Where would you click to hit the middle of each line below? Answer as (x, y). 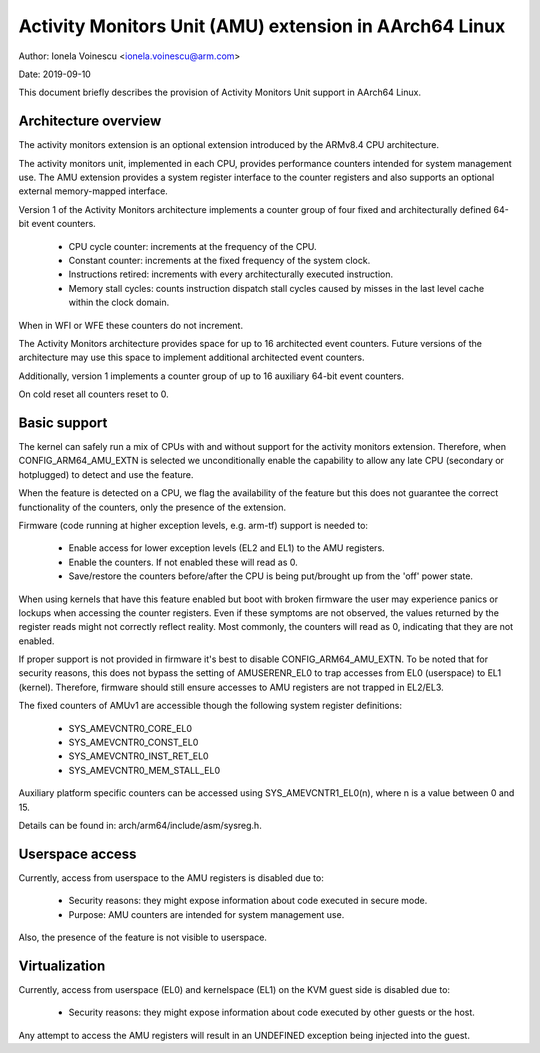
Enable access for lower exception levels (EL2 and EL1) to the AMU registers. (226, 548)
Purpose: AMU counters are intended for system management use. (206, 914)
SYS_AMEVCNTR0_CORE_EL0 (130, 728)
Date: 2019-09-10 (55, 74)
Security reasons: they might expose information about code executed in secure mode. (248, 901)
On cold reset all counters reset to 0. (93, 394)
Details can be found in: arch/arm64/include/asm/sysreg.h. (140, 825)
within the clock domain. (119, 302)
